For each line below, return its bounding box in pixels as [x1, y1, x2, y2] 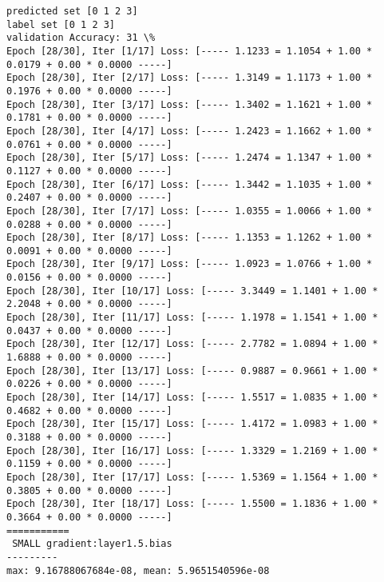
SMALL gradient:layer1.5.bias [12, 538, 172, 550]
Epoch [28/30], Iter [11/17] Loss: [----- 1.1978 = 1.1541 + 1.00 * [6, 312, 378, 324]
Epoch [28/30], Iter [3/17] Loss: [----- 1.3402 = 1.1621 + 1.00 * [6, 98, 373, 110]
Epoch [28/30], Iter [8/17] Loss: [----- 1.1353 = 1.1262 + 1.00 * [6, 232, 373, 244]
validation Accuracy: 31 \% [6, 32, 156, 44]
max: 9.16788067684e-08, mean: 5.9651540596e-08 [6, 564, 270, 576]
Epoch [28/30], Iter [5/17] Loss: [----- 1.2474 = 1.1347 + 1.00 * [6, 152, 373, 164]
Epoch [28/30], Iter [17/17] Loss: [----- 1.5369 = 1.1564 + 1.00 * [6, 471, 378, 483]
